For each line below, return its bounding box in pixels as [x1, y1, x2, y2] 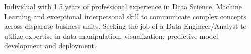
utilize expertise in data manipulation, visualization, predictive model [4, 30, 218, 41]
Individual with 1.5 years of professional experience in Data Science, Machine [4, 1, 242, 11]
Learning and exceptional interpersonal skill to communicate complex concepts [4, 11, 246, 21]
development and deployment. [4, 40, 96, 51]
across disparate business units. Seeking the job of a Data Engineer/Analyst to [4, 21, 247, 31]
